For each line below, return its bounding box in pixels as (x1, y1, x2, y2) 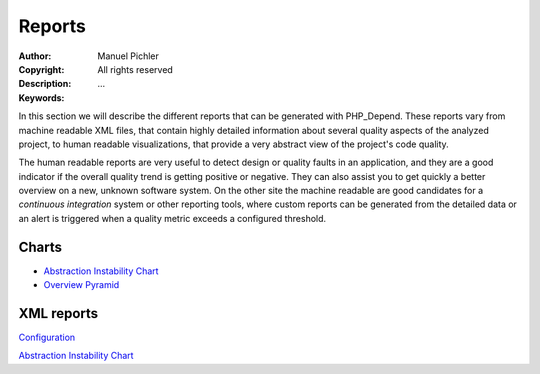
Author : (18, 50, 52, 62)
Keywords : (18, 91, 65, 104)
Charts (18, 238, 63, 255)
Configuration (18, 331, 76, 344)
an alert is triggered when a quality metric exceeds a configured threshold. (18, 212, 327, 224)
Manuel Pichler (97, 50, 159, 62)
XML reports (18, 305, 99, 322)
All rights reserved (97, 63, 174, 75)
